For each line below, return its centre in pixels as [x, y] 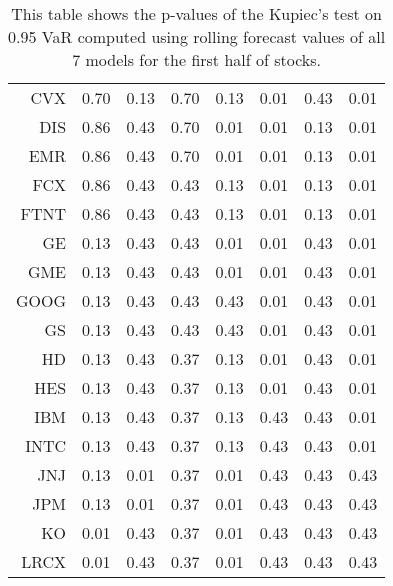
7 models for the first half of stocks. [197, 59]
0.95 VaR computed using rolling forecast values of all [197, 36]
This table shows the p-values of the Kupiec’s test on [196, 13]
